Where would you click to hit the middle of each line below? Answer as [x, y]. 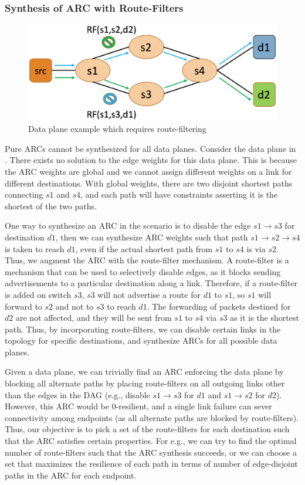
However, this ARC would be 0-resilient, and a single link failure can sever [138, 406]
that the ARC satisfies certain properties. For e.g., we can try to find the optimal [151, 441]
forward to [23, 306]
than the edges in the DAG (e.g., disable [77, 394]
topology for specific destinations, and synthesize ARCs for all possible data [141, 340]
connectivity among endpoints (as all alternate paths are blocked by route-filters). [152, 417]
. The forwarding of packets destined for [219, 306]
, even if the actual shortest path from [144, 248]
